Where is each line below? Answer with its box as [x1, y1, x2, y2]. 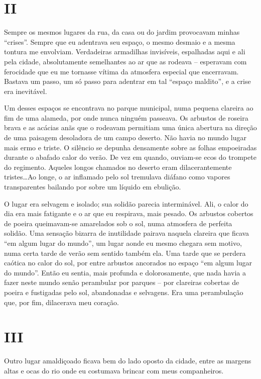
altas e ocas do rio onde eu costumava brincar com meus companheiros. [4, 365, 224, 375]
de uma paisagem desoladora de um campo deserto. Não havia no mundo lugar [4, 132, 246, 143]
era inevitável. [4, 85, 47, 96]
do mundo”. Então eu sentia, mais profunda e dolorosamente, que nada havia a [4, 267, 246, 277]
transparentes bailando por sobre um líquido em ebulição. [4, 181, 181, 192]
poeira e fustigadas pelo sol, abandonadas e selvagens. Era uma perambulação [4, 287, 243, 297]
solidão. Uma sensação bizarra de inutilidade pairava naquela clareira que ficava [4, 228, 249, 238]
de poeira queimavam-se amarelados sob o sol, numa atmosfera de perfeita [4, 218, 232, 228]
